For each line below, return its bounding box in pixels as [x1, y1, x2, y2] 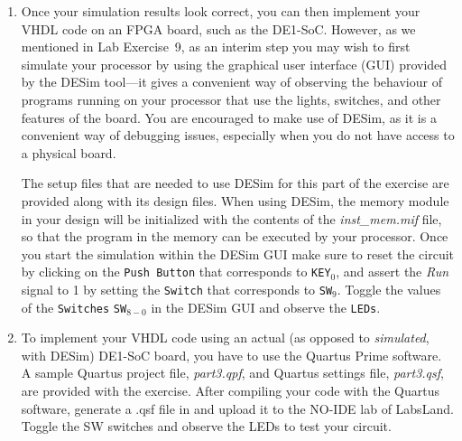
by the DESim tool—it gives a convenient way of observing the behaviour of [21, 72, 442, 91]
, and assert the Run [336, 262, 449, 281]
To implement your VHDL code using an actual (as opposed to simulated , [21, 328, 430, 347]
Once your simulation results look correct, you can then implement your [21, 2, 420, 20]
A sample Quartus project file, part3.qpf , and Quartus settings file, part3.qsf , [21, 363, 444, 382]
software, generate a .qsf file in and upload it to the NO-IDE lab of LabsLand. [21, 399, 454, 418]
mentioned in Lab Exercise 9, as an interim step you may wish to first [21, 37, 411, 56]
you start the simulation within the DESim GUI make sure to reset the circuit [21, 244, 455, 263]
